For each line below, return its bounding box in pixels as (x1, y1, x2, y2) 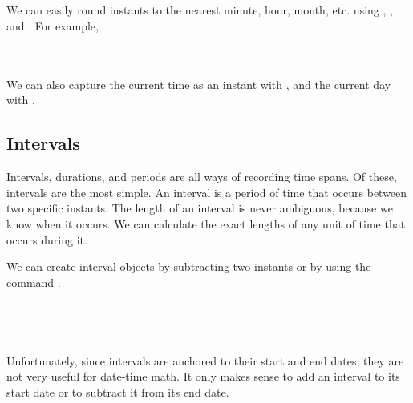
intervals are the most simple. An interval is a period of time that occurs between (6, 183, 407, 200)
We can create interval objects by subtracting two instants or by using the (6, 258, 371, 275)
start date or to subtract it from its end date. (6, 383, 229, 400)
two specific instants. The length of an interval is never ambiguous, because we (6, 199, 393, 216)
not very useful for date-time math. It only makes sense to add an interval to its (6, 368, 400, 385)
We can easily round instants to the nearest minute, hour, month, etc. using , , (6, 2, 393, 18)
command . (6, 273, 61, 290)
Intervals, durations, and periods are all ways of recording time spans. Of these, (6, 168, 397, 185)
